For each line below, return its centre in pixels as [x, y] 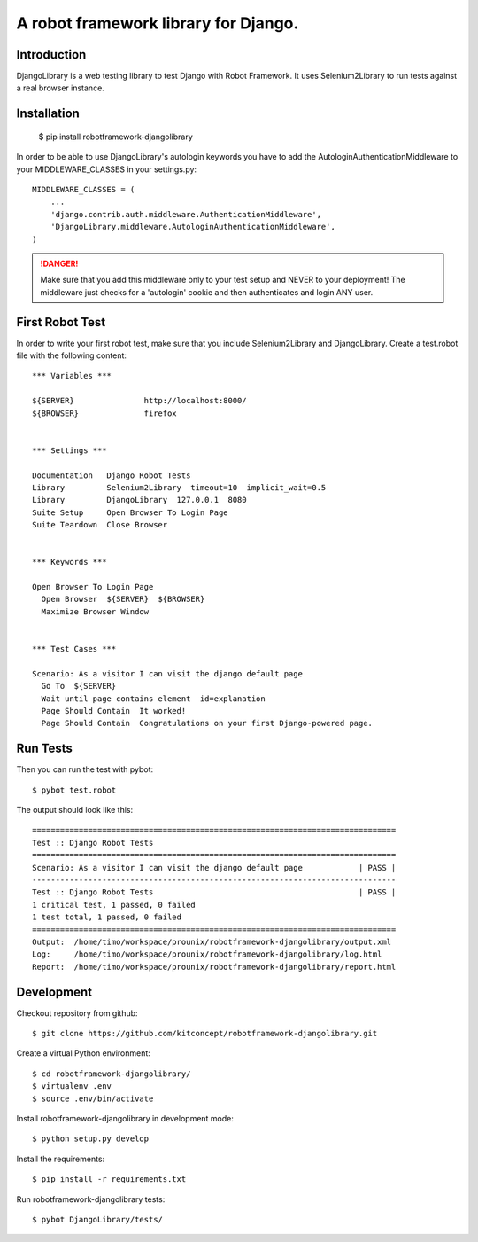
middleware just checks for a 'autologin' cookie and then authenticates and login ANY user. [207, 292]
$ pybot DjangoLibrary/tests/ [98, 1219]
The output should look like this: [74, 810]
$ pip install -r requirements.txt [109, 1180]
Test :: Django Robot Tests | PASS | [214, 892]
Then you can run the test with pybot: [85, 769]
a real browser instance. [61, 88]
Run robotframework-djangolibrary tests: [91, 1199]
